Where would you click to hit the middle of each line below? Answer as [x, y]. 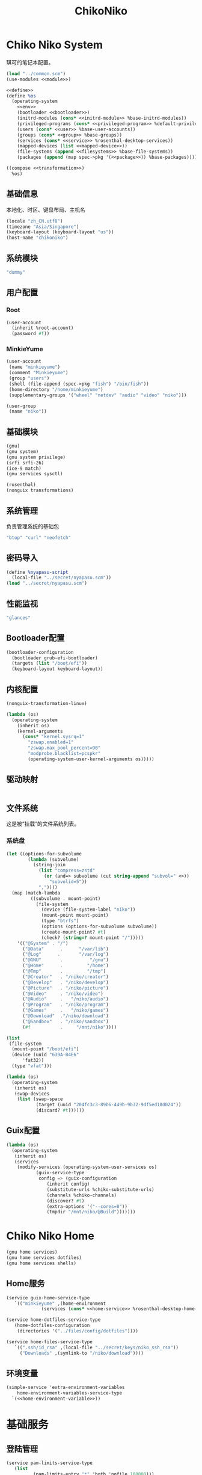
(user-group [21, 406]
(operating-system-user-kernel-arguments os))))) [91, 759]
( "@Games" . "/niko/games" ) [66, 1011]
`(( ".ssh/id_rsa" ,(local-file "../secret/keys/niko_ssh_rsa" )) [96, 1347]
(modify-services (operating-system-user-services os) [87, 1167]
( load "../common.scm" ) [36, 73]
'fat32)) [33, 1061]
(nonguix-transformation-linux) [47, 704]
